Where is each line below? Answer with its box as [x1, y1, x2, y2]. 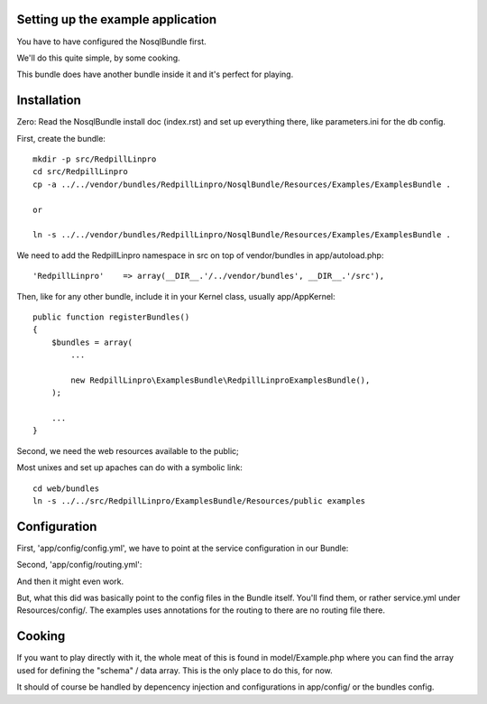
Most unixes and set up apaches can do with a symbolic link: [16, 462, 243, 473]
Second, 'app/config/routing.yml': [16, 560, 142, 570]
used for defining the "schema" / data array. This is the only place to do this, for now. [16, 664, 333, 676]
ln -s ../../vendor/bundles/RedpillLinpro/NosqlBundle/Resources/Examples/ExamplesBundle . [32, 230, 451, 240]
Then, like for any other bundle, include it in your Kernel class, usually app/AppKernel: [16, 291, 335, 301]
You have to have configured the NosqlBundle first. [16, 36, 207, 47]
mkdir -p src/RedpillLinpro [32, 153, 157, 164]
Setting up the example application [16, 12, 217, 27]
